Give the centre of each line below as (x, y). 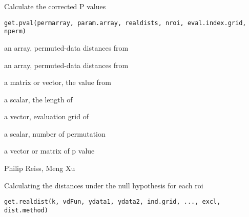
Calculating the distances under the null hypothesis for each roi (104, 185)
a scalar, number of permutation (55, 133)
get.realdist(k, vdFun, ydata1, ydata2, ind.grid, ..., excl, (112, 202)
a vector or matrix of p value (49, 151)
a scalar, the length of (38, 99)
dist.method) (26, 210)
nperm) (15, 31)
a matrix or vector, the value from (58, 82)
